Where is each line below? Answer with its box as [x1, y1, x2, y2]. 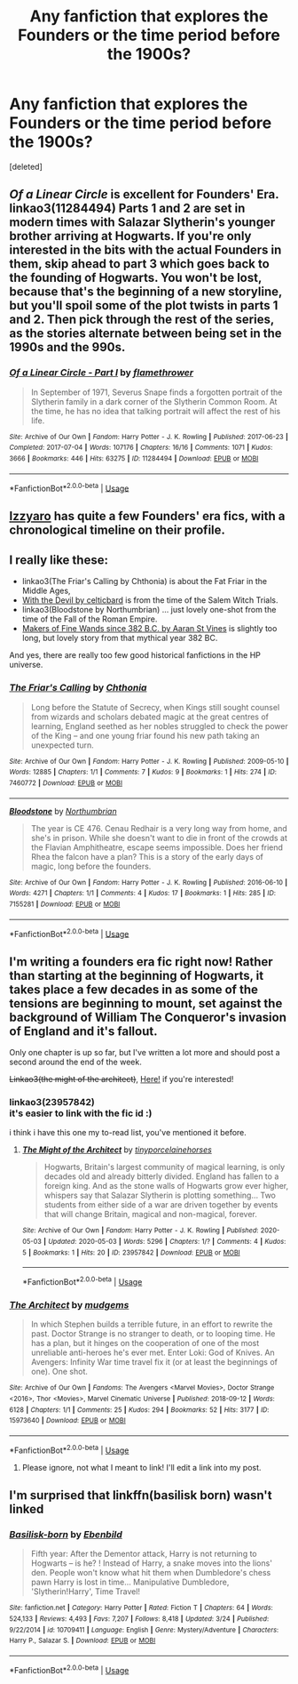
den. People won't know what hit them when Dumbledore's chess [30, 1568, 271, 1578]
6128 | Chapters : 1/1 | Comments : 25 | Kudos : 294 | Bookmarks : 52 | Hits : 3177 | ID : [9, 1405, 270, 1415]
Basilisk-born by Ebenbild [9, 1528, 122, 1540]
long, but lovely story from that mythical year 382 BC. [21, 633, 218, 644]
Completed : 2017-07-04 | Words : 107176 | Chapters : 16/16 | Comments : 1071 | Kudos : [9, 443, 273, 453]
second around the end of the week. [9, 1056, 142, 1068]
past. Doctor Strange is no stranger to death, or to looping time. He [30, 1328, 276, 1339]
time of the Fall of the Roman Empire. [21, 613, 158, 624]
